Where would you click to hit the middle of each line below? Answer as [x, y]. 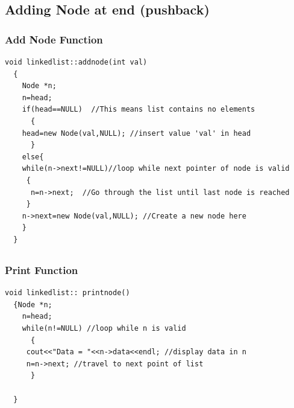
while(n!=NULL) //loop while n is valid [104, 328]
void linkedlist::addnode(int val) [76, 62]
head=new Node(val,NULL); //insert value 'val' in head [136, 133]
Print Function [42, 269]
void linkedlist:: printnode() [67, 293]
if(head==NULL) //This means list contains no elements [139, 110]
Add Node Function [54, 39]
